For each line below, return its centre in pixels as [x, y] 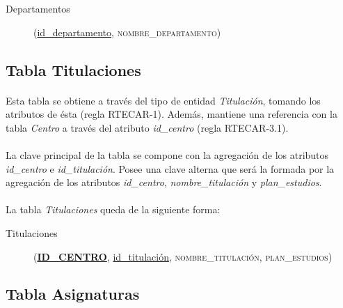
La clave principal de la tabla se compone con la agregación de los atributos [167, 154]
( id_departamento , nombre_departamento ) [127, 32]
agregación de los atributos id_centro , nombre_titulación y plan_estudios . [164, 182]
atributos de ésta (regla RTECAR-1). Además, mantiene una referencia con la [171, 114]
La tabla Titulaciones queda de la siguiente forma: [113, 209]
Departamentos [38, 8]
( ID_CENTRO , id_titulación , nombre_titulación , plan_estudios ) [183, 256]
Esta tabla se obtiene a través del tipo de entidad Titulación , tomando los [163, 100]
